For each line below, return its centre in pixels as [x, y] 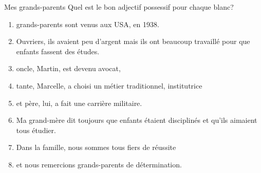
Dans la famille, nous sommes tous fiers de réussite [96, 147]
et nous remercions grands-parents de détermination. [99, 164]
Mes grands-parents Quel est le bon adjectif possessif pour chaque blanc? [119, 7]
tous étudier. [36, 130]
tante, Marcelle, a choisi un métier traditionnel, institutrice [109, 85]
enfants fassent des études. [58, 51]
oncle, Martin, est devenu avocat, [68, 68]
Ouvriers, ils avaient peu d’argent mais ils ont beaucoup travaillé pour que [133, 41]
